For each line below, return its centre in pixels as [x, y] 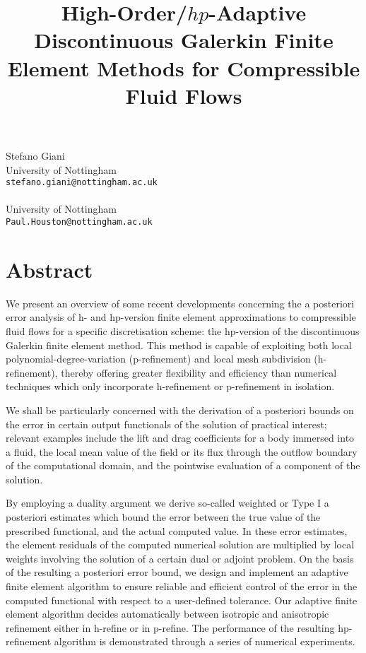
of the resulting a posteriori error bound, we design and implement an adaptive [177, 572]
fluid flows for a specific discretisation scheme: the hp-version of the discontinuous [183, 330]
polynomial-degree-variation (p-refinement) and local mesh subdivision [158, 359]
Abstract [49, 269]
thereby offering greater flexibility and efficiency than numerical [199, 372]
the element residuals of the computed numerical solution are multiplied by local [180, 545]
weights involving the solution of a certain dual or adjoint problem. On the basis [180, 558]
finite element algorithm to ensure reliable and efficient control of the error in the [182, 586]
